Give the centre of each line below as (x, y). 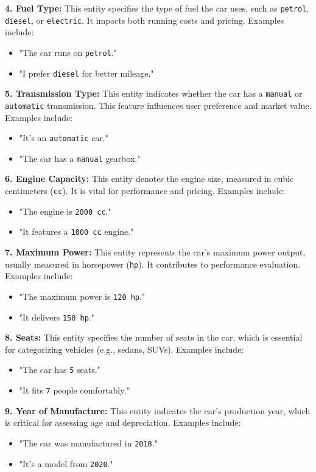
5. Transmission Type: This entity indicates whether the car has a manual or (154, 93)
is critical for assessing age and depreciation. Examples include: (123, 422)
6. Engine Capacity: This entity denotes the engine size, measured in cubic (149, 179)
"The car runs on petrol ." (68, 52)
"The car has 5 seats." (60, 370)
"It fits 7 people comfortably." (74, 390)
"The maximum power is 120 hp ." (82, 296)
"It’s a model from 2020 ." (66, 463)
